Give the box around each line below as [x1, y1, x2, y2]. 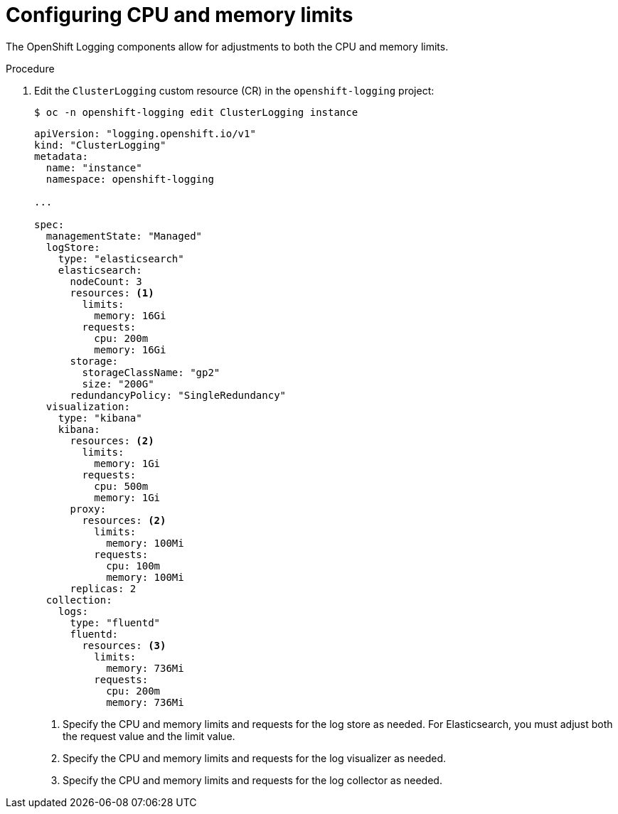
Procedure [6, 62, 55, 75]
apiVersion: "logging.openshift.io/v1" [34, 127, 256, 139]
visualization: [46, 400, 130, 412]
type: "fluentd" [70, 616, 161, 628]
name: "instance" [46, 161, 142, 173]
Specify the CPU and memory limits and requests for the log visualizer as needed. [63, 751, 447, 764]
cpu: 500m [94, 480, 149, 492]
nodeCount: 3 [70, 275, 142, 287]
